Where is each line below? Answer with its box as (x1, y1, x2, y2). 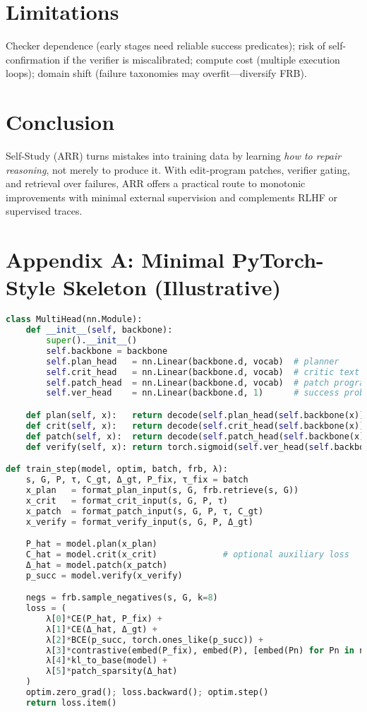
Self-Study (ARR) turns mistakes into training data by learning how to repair (6, 148, 342, 163)
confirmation (6, 52, 61, 66)
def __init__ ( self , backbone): (25, 325, 173, 336)
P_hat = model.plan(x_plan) (25, 539, 157, 550)
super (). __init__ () (46, 336, 138, 346)
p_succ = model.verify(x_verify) (25, 570, 183, 581)
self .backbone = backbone (46, 345, 168, 356)
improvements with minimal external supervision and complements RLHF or (6, 189, 338, 204)
